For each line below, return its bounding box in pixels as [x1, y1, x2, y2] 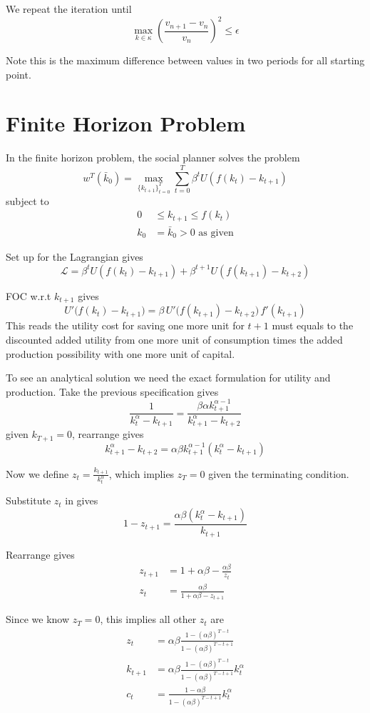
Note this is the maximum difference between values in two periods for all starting [6, 53, 365, 68]
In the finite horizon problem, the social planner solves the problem [6, 150, 300, 165]
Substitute [6, 493, 51, 508]
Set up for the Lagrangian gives [6, 249, 143, 264]
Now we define [6, 466, 69, 481]
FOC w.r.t [6, 288, 51, 303]
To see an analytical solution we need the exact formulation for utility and [6, 370, 331, 385]
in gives [65, 493, 98, 508]
